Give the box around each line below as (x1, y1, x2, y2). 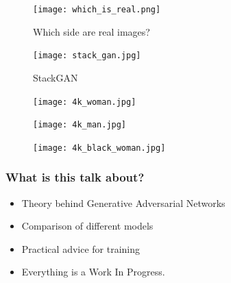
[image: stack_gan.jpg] (33, 51, 141, 61)
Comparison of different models (21, 219, 154, 233)
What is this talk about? (5, 169, 145, 186)
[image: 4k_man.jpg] (33, 120, 127, 130)
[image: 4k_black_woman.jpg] (33, 143, 166, 153)
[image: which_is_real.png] (33, 5, 161, 14)
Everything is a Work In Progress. (21, 264, 165, 279)
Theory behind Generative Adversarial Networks (21, 195, 226, 210)
